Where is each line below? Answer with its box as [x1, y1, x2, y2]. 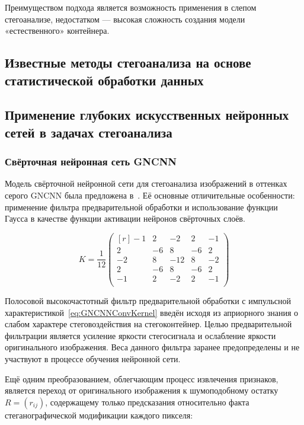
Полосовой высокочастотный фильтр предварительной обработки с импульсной [5, 294, 291, 306]
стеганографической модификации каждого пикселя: [5, 408, 193, 421]
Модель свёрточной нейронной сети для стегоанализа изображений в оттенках [5, 177, 287, 190]
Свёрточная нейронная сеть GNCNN [5, 154, 177, 169]
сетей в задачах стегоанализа [5, 123, 172, 141]
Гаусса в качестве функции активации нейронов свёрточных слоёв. [5, 212, 245, 225]
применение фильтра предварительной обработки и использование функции [5, 200, 278, 213]
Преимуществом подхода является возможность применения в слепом [5, 1, 257, 13]
